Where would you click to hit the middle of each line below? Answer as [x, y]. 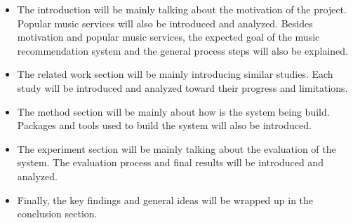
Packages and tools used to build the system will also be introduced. [164, 125]
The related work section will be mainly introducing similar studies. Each [175, 74]
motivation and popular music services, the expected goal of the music [168, 37]
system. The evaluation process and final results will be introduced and [170, 162]
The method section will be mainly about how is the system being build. [173, 111]
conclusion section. [57, 214]
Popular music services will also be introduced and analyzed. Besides [165, 23]
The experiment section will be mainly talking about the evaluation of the [176, 148]
